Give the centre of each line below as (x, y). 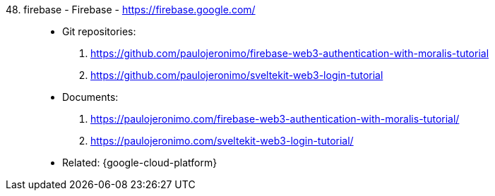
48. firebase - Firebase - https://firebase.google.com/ (131, 10)
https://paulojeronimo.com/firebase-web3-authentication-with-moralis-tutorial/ (275, 119)
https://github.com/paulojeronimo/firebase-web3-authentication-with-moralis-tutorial (290, 53)
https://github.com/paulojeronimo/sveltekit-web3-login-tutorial (237, 75)
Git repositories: (99, 31)
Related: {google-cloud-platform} (140, 163)
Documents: (90, 97)
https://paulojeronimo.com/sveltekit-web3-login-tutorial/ (222, 141)
